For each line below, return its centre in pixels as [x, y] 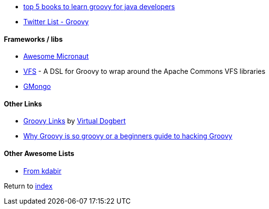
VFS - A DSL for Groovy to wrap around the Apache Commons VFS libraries [144, 71]
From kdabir [42, 171]
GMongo [37, 87]
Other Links [23, 104]
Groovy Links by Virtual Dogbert [75, 121]
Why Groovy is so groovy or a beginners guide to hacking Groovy [128, 136]
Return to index [28, 186]
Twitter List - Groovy [56, 22]
